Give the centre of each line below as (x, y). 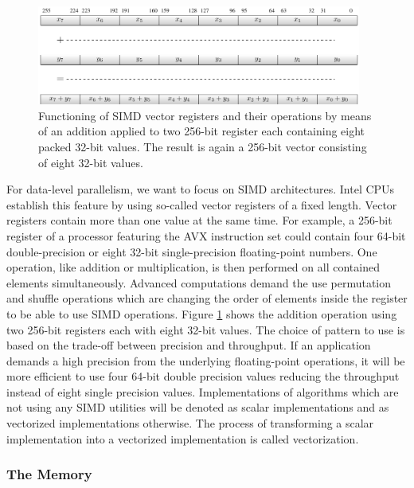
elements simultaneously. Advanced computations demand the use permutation (199, 282)
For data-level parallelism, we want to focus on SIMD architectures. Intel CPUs (201, 189)
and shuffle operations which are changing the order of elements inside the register (207, 298)
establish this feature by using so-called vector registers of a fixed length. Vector (202, 204)
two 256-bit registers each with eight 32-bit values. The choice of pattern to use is (206, 329)
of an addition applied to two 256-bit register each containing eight (202, 131)
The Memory (49, 474)
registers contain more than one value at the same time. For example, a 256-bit (199, 220)
